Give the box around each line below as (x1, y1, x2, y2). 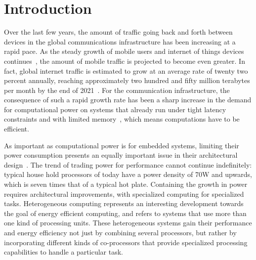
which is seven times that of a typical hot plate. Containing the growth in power (4, 179, 248, 189)
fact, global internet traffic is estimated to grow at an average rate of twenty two (4, 65, 248, 76)
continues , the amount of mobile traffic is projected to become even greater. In (4, 55, 245, 66)
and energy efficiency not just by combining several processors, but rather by (4, 227, 237, 237)
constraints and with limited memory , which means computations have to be (4, 114, 240, 124)
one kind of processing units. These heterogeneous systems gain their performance (4, 217, 252, 228)
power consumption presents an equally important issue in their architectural (4, 150, 238, 160)
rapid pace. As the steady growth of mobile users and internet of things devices (4, 46, 244, 56)
